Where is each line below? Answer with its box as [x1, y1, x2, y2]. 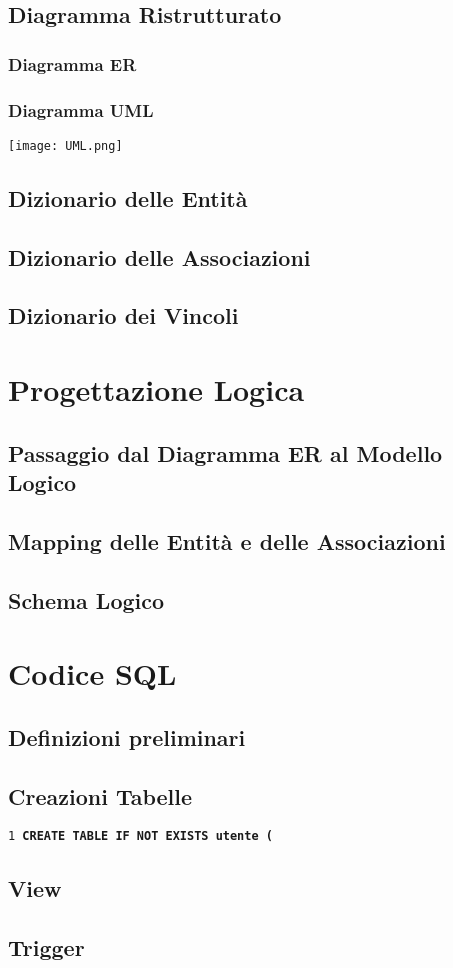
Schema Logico [8, 584, 165, 615]
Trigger [8, 932, 85, 963]
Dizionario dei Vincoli [8, 300, 239, 331]
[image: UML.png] [8, 138, 123, 153]
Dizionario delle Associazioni [8, 241, 311, 272]
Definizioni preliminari [8, 721, 246, 752]
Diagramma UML [8, 97, 154, 122]
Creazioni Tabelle [8, 780, 193, 811]
